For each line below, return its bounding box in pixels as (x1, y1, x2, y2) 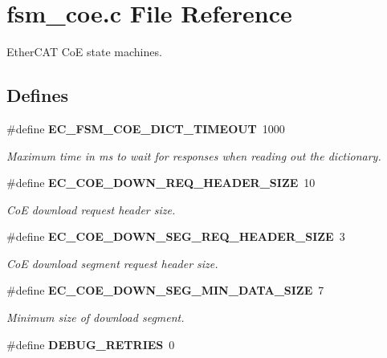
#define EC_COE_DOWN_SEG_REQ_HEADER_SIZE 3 (6, 228, 345, 245)
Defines (6, 83, 69, 108)
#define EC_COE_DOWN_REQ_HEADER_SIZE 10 (6, 174, 316, 191)
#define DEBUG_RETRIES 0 (6, 336, 175, 352)
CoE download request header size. (6, 201, 176, 218)
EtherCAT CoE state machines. (6, 43, 162, 60)
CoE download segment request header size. (6, 254, 218, 271)
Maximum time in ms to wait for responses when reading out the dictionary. (6, 147, 381, 164)
